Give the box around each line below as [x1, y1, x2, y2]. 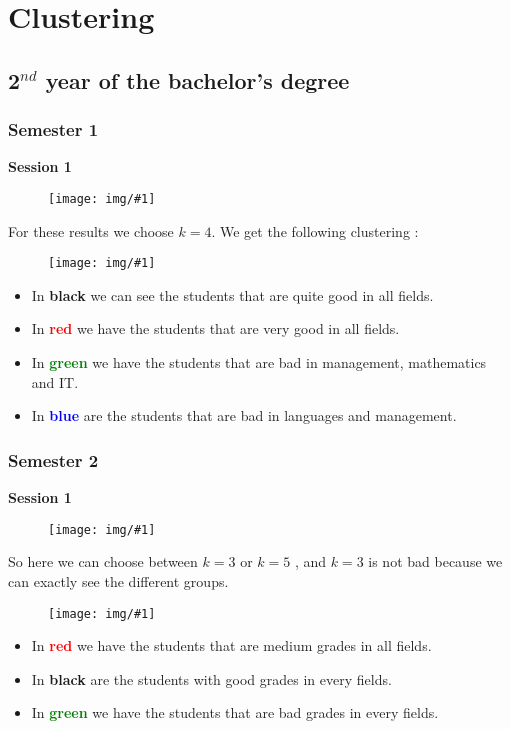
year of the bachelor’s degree [45, 64, 350, 95]
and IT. [31, 371, 79, 392]
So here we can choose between [8, 551, 198, 572]
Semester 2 [8, 447, 99, 472]
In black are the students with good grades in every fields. [31, 668, 392, 689]
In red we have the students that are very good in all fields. [31, 318, 400, 339]
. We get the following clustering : [211, 220, 419, 241]
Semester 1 [8, 117, 99, 142]
